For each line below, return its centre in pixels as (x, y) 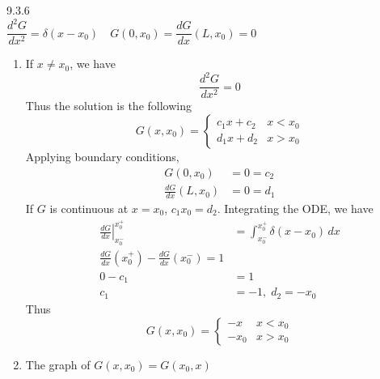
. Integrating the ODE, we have (295, 208)
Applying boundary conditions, (102, 156)
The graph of (58, 364)
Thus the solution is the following (108, 106)
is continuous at (89, 208)
